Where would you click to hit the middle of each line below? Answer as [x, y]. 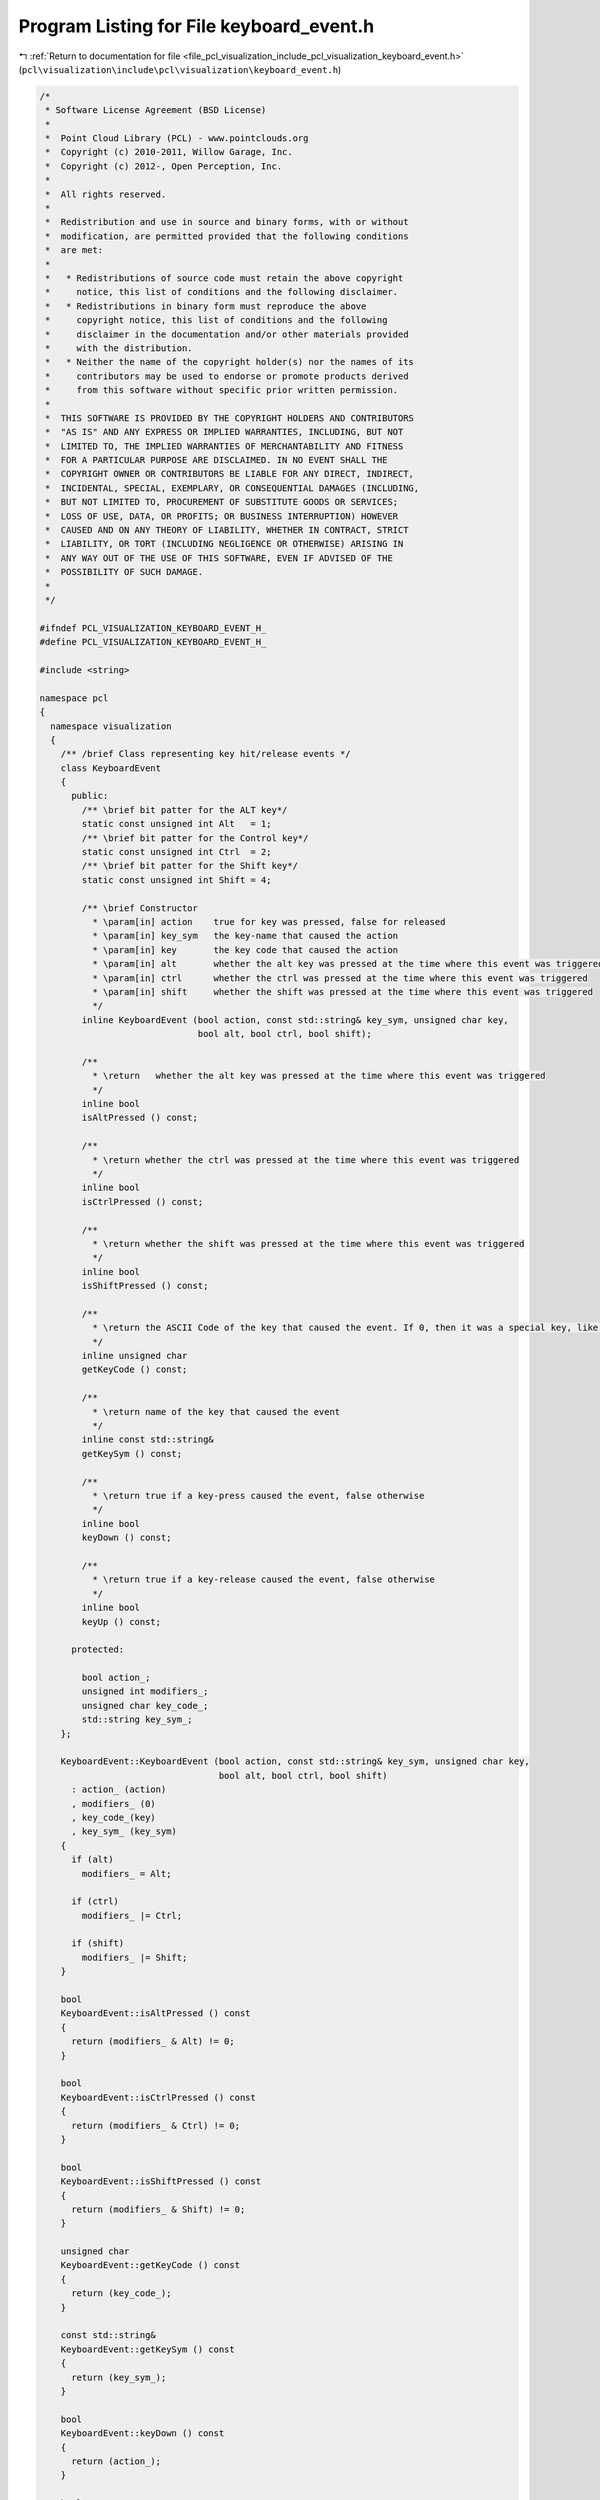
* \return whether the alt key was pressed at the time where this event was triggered [318, 1076]
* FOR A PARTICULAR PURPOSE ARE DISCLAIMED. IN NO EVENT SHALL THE [216, 460]
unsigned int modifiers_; [145, 1691]
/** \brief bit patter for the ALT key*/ [184, 809]
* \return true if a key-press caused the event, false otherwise [258, 1495]
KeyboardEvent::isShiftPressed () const [161, 2181]
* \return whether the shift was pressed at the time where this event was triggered [308, 1243]
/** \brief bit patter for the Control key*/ [195, 838]
